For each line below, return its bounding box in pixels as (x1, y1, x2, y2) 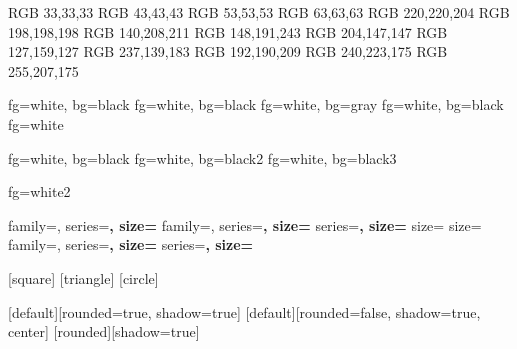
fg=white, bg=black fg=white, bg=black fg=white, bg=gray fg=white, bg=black (8, 94, 504, 115)
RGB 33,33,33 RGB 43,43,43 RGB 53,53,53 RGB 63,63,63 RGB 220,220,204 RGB (8, 2, 510, 22)
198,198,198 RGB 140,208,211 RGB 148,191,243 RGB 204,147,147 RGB (8, 21, 448, 42)
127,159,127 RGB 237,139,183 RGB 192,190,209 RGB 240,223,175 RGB (8, 41, 448, 62)
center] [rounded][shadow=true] (8, 321, 200, 342)
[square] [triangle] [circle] (8, 267, 159, 288)
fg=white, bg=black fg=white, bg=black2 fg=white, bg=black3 (8, 147, 397, 168)
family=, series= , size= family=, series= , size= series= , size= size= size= (8, 214, 482, 235)
